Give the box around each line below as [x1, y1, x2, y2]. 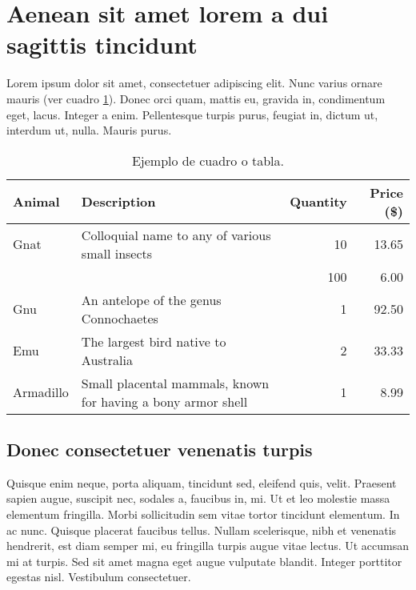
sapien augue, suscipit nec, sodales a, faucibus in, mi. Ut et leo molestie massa [6, 490, 390, 507]
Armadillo [13, 383, 69, 402]
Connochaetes [81, 308, 158, 327]
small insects [81, 243, 153, 263]
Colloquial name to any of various [81, 225, 271, 244]
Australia [81, 350, 133, 369]
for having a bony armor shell [81, 391, 248, 411]
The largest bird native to [81, 331, 226, 351]
